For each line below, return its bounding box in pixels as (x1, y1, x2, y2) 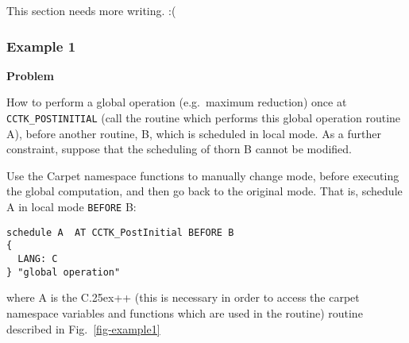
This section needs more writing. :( (6, 2, 176, 18)
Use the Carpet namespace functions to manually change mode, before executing (6, 167, 399, 183)
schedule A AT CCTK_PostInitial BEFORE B (6, 226, 234, 238)
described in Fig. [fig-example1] (6, 320, 160, 337)
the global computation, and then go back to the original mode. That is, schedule (6, 183, 403, 199)
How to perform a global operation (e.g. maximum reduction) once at (6, 94, 347, 110)
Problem (6, 67, 54, 83)
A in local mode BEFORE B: (6, 198, 137, 215)
